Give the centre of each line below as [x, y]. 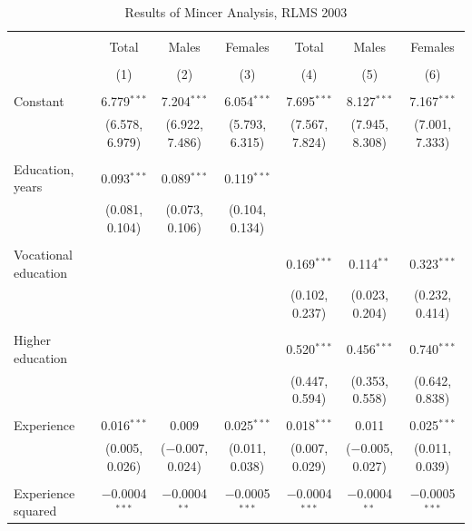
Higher [32, 340]
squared [35, 511]
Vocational [43, 254]
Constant [39, 101]
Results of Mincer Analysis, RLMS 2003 [236, 12]
